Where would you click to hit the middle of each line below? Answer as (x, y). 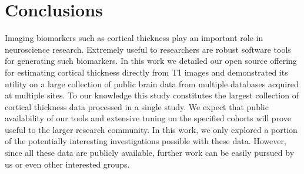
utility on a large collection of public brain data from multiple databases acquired (152, 83)
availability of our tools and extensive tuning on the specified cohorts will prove (148, 118)
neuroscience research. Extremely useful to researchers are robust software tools (148, 49)
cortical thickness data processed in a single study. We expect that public (137, 106)
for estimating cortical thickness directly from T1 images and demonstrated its (146, 72)
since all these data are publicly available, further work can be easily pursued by (150, 153)
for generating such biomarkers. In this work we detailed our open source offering (151, 61)
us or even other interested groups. (67, 164)
